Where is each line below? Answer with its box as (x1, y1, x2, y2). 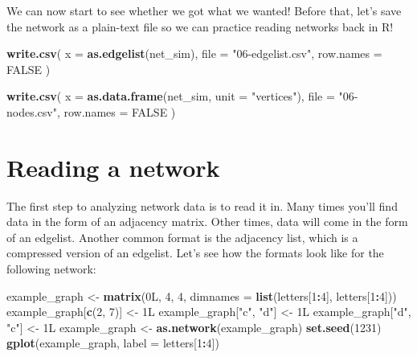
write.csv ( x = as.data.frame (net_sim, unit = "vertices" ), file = (6, 88, 335, 105)
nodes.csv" (6, 103, 57, 120)
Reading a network (6, 150, 220, 183)
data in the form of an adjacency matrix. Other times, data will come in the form (6, 213, 408, 230)
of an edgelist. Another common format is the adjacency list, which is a (6, 228, 358, 245)
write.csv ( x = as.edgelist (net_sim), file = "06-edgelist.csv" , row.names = (6, 45, 382, 62)
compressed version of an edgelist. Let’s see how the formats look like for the (6, 244, 384, 261)
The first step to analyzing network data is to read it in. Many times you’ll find (6, 197, 398, 214)
